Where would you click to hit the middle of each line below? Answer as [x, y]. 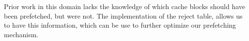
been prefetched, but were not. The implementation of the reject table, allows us [123, 15]
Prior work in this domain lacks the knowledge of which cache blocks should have [124, 6]
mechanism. [21, 34]
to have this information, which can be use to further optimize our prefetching [120, 25]
